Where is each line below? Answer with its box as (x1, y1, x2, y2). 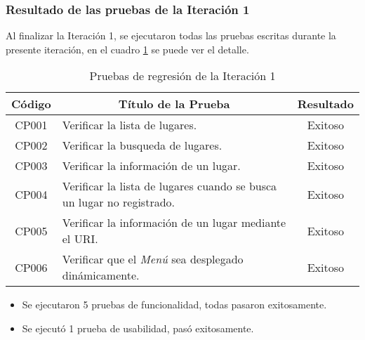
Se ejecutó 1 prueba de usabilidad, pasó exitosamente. (22, 321, 254, 335)
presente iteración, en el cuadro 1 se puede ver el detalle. (6, 41, 249, 56)
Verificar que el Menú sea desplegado (62, 251, 244, 268)
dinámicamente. (62, 267, 140, 284)
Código (11, 96, 51, 112)
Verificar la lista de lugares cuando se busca (62, 178, 277, 195)
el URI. (62, 230, 98, 247)
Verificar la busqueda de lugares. (62, 137, 223, 154)
